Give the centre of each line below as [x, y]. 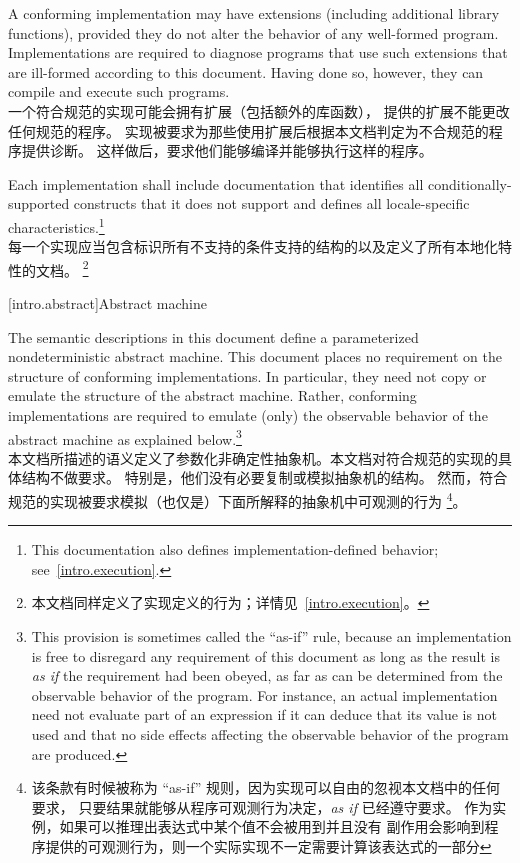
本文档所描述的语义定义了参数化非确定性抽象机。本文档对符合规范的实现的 [253, 457]
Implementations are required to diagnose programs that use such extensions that [258, 52]
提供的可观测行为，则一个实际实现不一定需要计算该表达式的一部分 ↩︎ [268, 846]
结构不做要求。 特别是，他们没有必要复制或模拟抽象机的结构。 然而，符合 [264, 477]
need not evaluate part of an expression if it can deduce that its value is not [264, 714]
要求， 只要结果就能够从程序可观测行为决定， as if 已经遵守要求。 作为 [262, 806]
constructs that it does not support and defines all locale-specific [271, 203]
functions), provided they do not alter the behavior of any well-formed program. [253, 32]
